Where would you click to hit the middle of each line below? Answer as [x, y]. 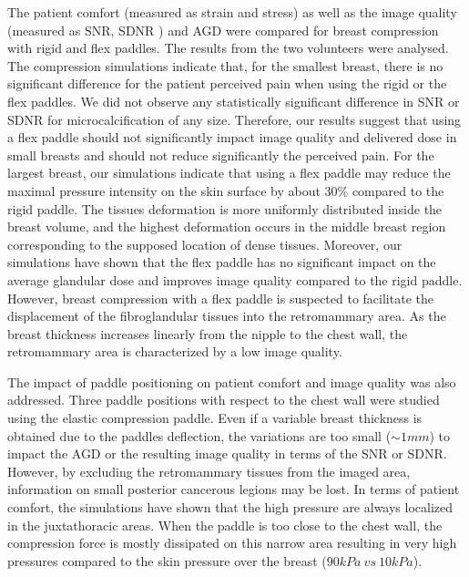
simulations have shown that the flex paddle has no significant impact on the [222, 262]
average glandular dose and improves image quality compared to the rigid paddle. [235, 279]
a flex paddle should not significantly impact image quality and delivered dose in [232, 137]
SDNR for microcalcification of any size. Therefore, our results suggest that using [234, 119]
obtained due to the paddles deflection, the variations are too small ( [199, 435]
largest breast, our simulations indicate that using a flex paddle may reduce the [229, 173]
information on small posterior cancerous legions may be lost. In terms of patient [234, 489]
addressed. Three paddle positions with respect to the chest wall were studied [224, 400]
